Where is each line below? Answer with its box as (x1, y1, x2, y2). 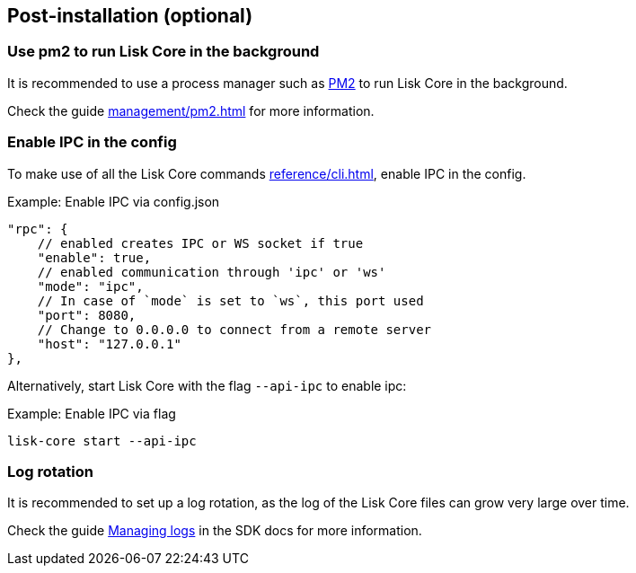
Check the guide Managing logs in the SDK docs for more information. (7, 523, 422, 539)
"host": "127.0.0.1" (37, 336, 181, 351)
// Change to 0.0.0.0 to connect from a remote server (37, 322, 432, 337)
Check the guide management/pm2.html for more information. (7, 102, 375, 119)
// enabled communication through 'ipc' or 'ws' (37, 264, 386, 279)
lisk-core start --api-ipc (7, 433, 197, 448)
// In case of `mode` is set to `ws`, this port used (37, 293, 424, 308)
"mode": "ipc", (37, 278, 144, 294)
